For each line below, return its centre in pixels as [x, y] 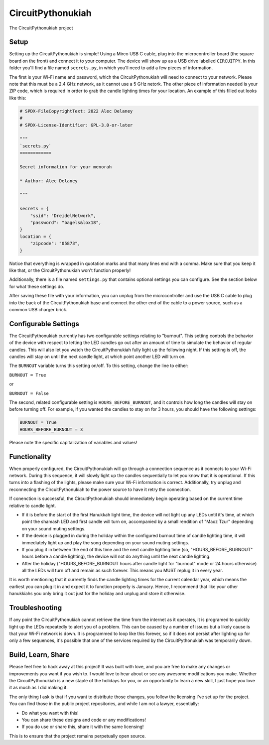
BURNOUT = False [29, 393]
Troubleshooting [36, 608]
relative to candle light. [33, 505]
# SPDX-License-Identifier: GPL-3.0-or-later [76, 125]
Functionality [30, 456]
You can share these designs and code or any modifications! [84, 720]
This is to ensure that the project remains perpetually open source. [78, 736]
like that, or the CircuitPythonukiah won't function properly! [70, 270]
